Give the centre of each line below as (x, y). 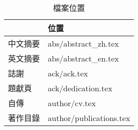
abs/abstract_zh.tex (83, 43)
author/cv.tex (72, 103)
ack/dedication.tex (80, 88)
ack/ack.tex (68, 73)
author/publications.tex (89, 118)
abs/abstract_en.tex (83, 58)
